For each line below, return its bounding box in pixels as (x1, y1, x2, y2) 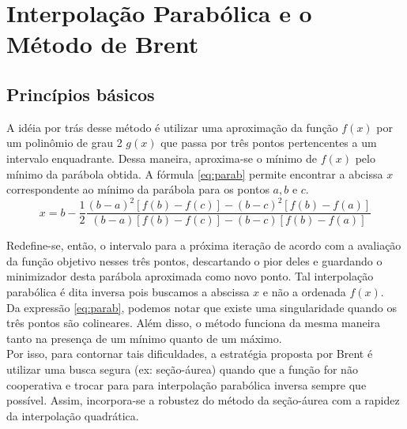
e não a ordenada (262, 284, 346, 300)
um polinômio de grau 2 (6, 134, 122, 151)
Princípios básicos (6, 81, 155, 106)
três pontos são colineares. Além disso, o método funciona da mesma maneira (6, 314, 381, 331)
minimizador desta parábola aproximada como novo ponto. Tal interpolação (6, 268, 374, 284)
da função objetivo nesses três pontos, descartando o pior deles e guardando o (6, 252, 383, 269)
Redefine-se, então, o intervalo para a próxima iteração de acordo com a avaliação (6, 237, 401, 254)
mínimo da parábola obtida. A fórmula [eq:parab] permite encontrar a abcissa (6, 165, 383, 182)
